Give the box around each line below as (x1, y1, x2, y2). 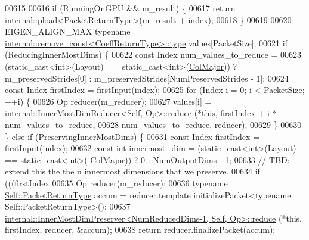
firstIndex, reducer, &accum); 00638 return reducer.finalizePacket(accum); (5, 223, 276, 236)
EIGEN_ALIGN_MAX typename (5, 25, 131, 38)
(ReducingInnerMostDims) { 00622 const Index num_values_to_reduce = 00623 (5, 48, 301, 61)
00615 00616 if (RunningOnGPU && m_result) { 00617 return (5, 2, 236, 14)
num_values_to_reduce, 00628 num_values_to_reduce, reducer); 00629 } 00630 (5, 118, 302, 130)
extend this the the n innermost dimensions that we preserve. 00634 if (5, 165, 260, 177)
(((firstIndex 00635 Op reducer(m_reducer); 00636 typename (5, 176, 228, 189)
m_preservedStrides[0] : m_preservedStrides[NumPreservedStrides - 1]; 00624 (5, 71, 289, 84)
